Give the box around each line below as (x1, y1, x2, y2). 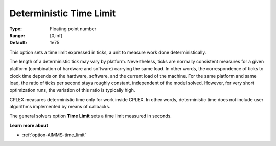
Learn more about (9, 123, 49, 129)
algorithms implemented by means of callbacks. (9, 104, 111, 110)
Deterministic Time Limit (9, 8, 116, 19)
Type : (9, 26, 22, 32)
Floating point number (50, 26, 97, 32)
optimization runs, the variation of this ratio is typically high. (9, 87, 135, 93)
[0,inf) (50, 32, 63, 38)
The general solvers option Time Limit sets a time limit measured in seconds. (9, 113, 172, 119)
